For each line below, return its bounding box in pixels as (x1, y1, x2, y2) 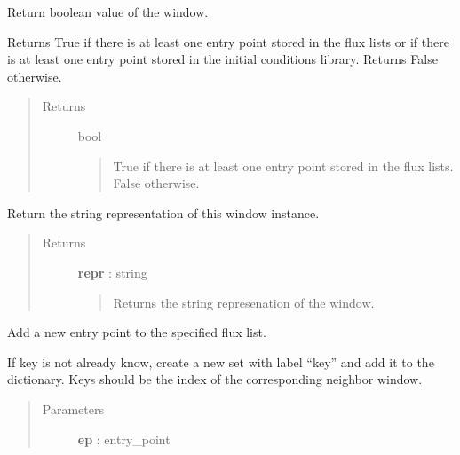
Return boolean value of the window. (7, 3, 209, 20)
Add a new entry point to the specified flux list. (7, 323, 266, 341)
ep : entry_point (77, 429, 171, 448)
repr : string (77, 263, 147, 281)
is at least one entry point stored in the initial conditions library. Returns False (7, 50, 438, 68)
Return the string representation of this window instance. (7, 203, 320, 222)
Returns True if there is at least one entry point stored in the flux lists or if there (7, 32, 449, 51)
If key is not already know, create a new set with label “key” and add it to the (7, 352, 434, 371)
